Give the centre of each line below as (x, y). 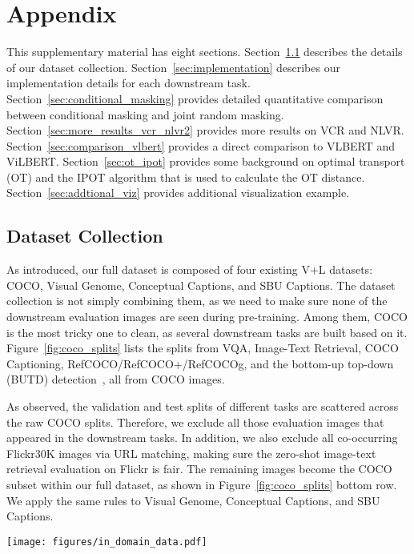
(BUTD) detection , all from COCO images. (116, 379)
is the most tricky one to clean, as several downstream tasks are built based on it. (207, 332)
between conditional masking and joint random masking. (145, 114)
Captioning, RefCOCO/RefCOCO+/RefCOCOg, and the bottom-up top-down (200, 363)
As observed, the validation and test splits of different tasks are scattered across (203, 406)
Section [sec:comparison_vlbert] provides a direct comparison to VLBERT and (201, 145)
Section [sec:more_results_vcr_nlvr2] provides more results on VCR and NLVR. (205, 130)
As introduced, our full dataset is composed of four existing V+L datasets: (190, 269)
